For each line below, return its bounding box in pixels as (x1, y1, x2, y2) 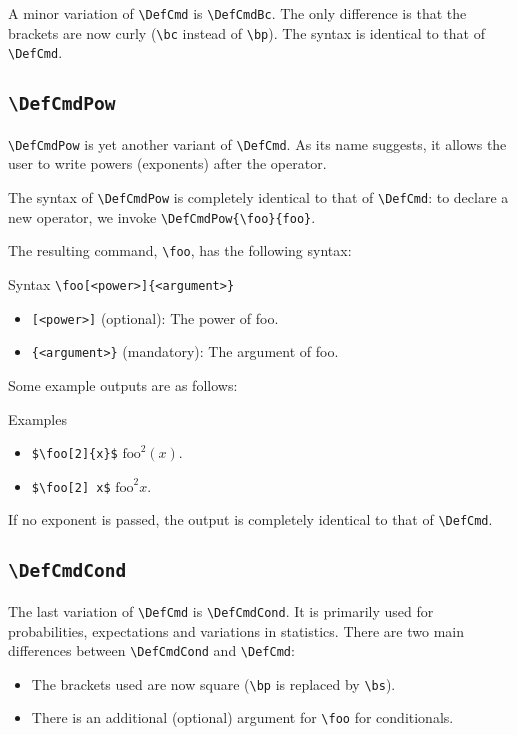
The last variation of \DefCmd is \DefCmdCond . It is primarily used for (8, 600, 434, 621)
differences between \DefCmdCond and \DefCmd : (8, 640, 295, 661)
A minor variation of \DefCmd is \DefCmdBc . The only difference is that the (8, 3, 467, 23)
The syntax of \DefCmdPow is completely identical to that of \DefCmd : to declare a (8, 187, 509, 207)
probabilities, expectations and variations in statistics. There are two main (8, 620, 465, 641)
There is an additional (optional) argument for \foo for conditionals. (31, 707, 454, 728)
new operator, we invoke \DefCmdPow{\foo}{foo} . (8, 206, 316, 227)
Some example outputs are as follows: (8, 374, 238, 395)
